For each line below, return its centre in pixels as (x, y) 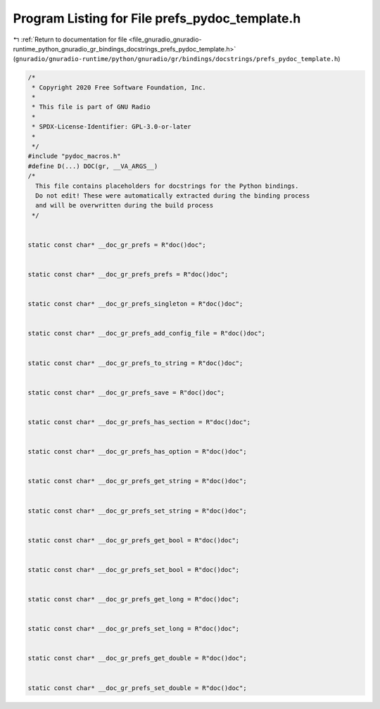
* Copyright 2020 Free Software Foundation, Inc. (119, 87)
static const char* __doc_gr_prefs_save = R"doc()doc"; (126, 392)
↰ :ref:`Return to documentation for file (70, 39)
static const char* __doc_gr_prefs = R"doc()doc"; (117, 245)
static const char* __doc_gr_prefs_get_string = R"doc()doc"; (137, 481)
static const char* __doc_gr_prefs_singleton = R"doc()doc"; (135, 304)
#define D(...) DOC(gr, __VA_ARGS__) (93, 166)
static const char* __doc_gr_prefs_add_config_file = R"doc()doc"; (147, 333)
